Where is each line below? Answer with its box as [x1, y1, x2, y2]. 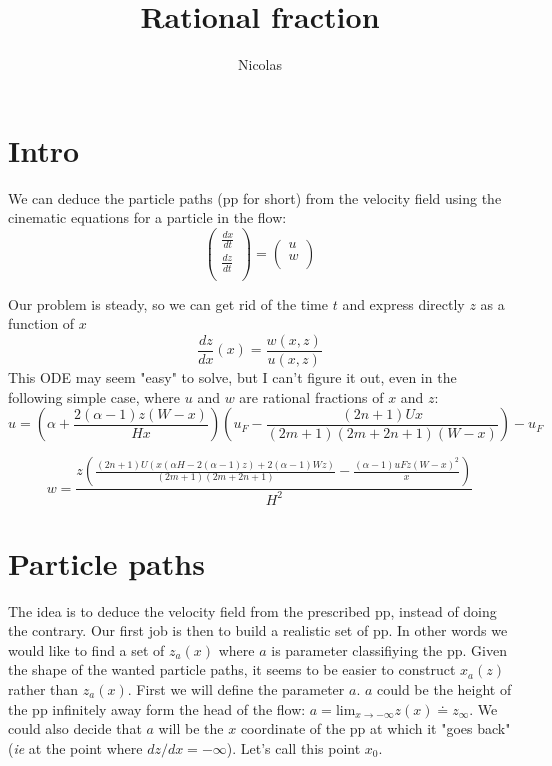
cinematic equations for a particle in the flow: [8, 207, 287, 228]
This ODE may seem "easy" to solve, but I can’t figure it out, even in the [8, 366, 457, 387]
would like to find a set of [8, 639, 165, 660]
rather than [8, 679, 79, 699]
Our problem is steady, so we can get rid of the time [8, 293, 328, 314]
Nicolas [237, 54, 283, 75]
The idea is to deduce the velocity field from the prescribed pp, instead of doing [8, 600, 497, 621]
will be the [158, 718, 224, 739]
